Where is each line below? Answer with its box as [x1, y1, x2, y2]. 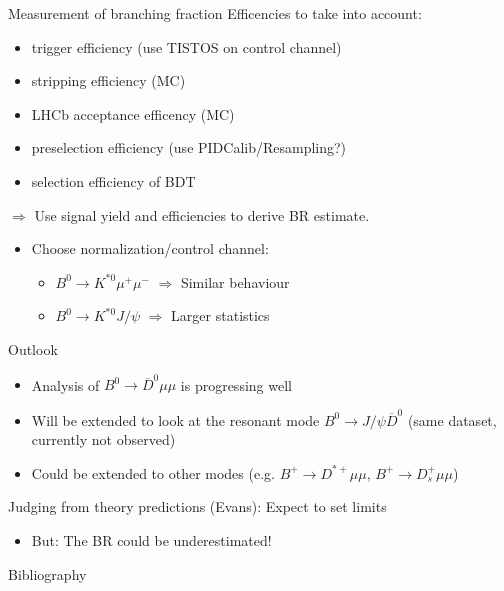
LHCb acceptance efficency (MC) [31, 103, 235, 124]
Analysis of [31, 374, 100, 395]
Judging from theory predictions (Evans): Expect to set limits [8, 496, 387, 517]
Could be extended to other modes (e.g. [31, 462, 275, 483]
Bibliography [8, 563, 87, 584]
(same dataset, [407, 409, 497, 430]
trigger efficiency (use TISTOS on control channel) [31, 36, 342, 57]
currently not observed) [31, 429, 176, 450]
